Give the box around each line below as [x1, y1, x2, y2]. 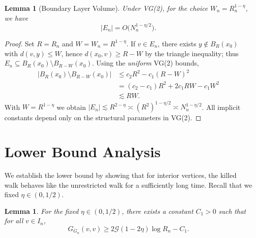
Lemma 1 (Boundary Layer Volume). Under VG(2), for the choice [4, 3, 208, 13]
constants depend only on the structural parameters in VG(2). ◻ [4, 112, 201, 123]
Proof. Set [4, 38, 34, 48]
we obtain [56, 102, 86, 112]
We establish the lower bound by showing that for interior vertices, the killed [4, 170, 237, 180]
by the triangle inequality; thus [145, 48, 239, 58]
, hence [61, 48, 83, 58]
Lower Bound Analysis [4, 141, 161, 162]
